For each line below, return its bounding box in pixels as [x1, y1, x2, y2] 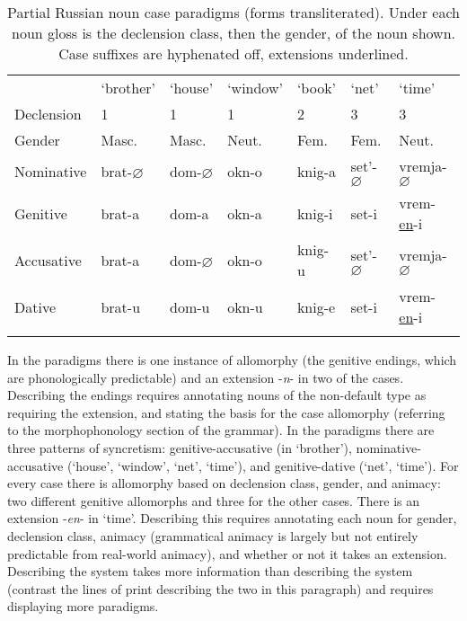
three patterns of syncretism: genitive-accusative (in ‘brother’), [7, 438, 352, 457]
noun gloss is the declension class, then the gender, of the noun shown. [12, 22, 455, 43]
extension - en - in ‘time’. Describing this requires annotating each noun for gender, [7, 509, 457, 528]
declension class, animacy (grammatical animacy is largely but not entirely [7, 526, 419, 545]
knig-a [296, 161, 337, 182]
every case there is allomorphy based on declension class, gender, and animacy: [7, 474, 441, 492]
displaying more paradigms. [7, 597, 159, 616]
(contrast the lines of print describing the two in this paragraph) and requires [7, 579, 434, 598]
